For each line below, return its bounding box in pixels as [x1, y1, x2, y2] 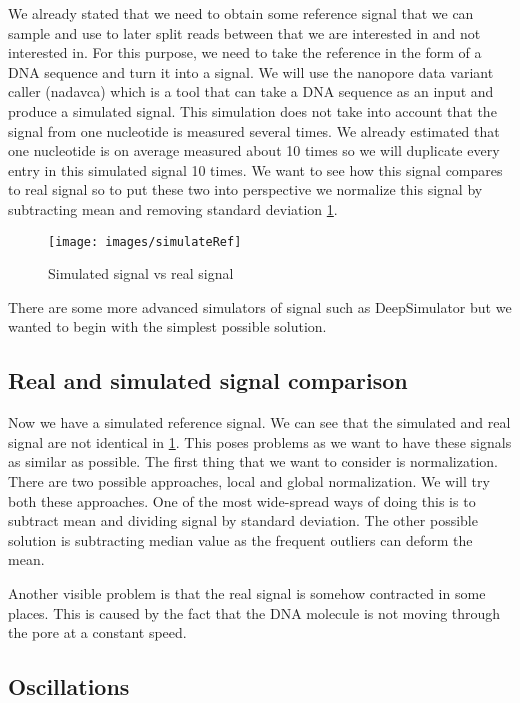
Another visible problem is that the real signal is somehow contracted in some [8, 582, 486, 603]
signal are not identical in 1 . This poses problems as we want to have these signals [8, 431, 512, 452]
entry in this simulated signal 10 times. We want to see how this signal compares [8, 159, 503, 180]
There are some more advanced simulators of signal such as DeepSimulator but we [8, 296, 512, 317]
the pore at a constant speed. [8, 622, 187, 643]
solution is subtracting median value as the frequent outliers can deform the [8, 529, 473, 550]
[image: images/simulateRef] [48, 234, 242, 249]
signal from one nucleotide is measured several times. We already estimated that [8, 120, 500, 141]
